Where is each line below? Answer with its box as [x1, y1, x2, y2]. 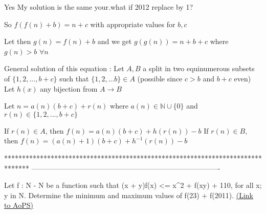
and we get [97, 36, 132, 47]
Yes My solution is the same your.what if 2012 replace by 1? [4, 2, 193, 12]
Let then [4, 36, 31, 47]
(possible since [137, 73, 183, 83]
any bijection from [40, 83, 98, 94]
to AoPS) [4, 200, 33, 210]
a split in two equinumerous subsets [143, 63, 255, 74]
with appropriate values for [90, 18, 175, 29]
